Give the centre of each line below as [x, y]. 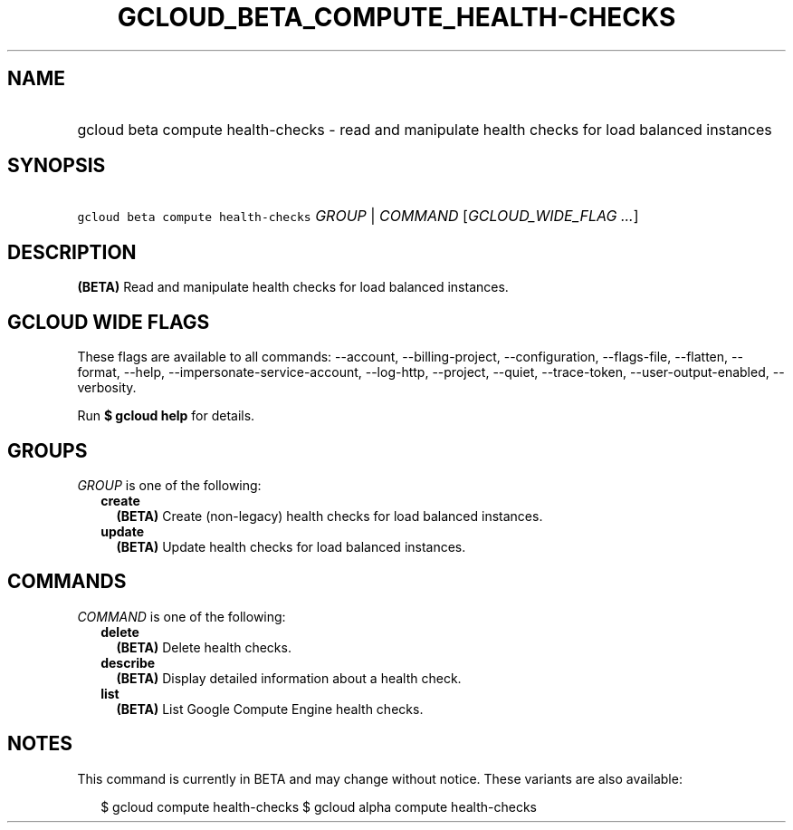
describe [128, 662]
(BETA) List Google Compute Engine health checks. [270, 709]
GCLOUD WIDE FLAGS [109, 322]
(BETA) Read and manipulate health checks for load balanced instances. [293, 287]
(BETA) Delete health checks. [204, 647]
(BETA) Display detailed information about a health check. [289, 678]
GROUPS [48, 450]
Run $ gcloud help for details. [166, 416]
